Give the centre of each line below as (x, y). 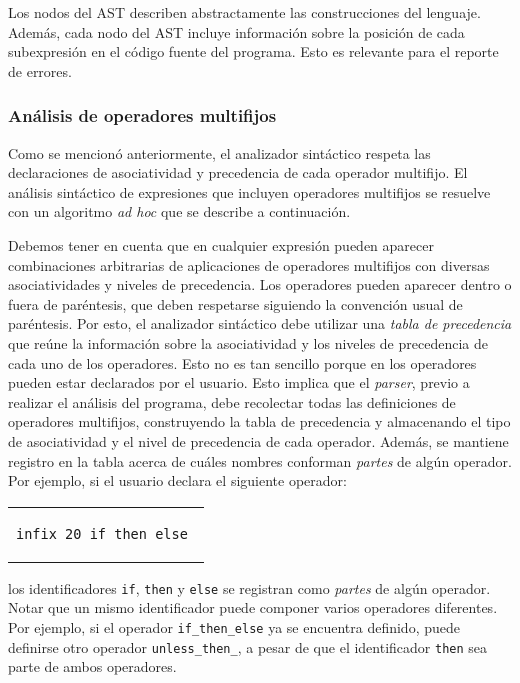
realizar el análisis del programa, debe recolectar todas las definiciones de (232, 401)
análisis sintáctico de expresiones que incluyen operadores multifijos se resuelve (249, 191)
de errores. (40, 70)
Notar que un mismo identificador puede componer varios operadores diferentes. (253, 607)
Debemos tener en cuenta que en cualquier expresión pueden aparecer (221, 244)
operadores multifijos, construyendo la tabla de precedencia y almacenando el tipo (259, 421)
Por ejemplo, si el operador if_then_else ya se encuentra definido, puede (234, 626)
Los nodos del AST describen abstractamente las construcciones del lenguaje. (244, 12)
